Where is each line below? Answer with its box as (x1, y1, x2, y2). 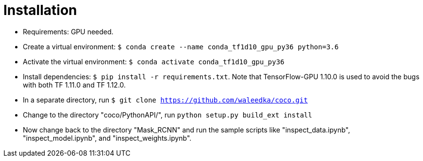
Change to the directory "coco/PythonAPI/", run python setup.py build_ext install (23, 110, 312, 119)
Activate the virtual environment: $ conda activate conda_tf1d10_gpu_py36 (23, 57, 285, 66)
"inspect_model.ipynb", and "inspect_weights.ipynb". (23, 133, 192, 142)
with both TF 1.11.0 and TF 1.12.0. (23, 80, 126, 89)
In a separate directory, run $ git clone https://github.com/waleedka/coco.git (23, 95, 308, 104)
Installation (3, 2, 77, 18)
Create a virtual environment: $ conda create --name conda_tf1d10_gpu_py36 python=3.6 (23, 42, 339, 51)
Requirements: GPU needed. (23, 27, 114, 36)
